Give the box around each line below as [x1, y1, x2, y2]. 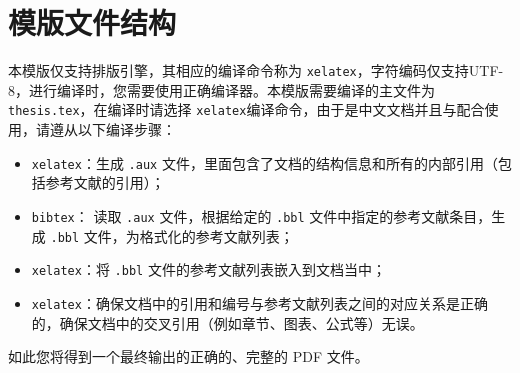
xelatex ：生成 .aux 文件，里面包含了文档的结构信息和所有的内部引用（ [31, 152, 498, 173]
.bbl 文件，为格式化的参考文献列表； [50, 225, 294, 246]
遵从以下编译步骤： [49, 119, 176, 140]
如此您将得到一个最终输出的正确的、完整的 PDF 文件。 [8, 346, 369, 367]
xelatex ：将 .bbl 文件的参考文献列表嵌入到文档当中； [31, 259, 386, 280]
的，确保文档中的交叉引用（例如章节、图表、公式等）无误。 [31, 312, 424, 333]
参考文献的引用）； [45, 172, 165, 193]
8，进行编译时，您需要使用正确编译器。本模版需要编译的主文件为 [8, 79, 435, 100]
